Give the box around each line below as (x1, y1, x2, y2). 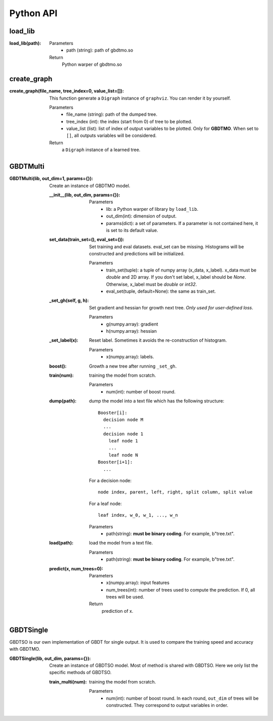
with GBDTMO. (9, 646, 40, 652)
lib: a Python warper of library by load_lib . (106, 206, 199, 212)
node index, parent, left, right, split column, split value (98, 489, 253, 495)
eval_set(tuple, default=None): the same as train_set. (106, 288, 216, 294)
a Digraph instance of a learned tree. (62, 147, 141, 153)
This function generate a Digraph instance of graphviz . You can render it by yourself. (49, 95, 231, 101)
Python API (9, 8, 58, 19)
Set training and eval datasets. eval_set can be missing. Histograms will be (89, 243, 244, 250)
